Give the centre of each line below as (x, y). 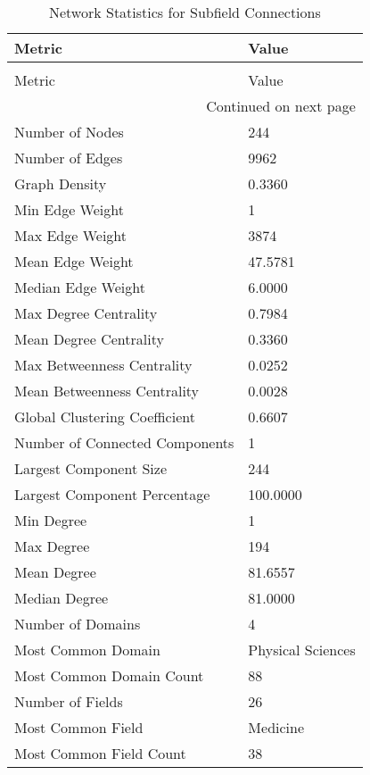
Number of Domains (78, 624)
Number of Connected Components (124, 442)
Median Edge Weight (80, 287)
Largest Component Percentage (112, 494)
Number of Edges (69, 158)
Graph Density (61, 183)
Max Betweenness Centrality (103, 365)
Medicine (276, 727)
